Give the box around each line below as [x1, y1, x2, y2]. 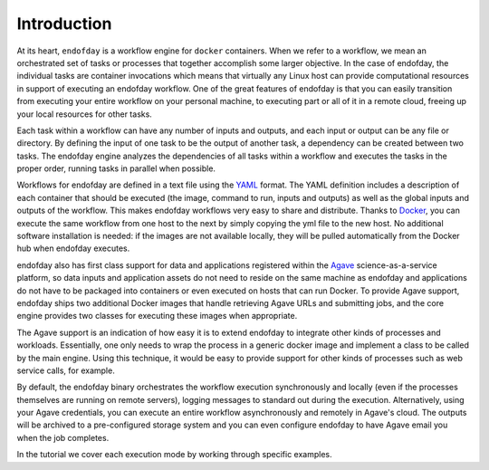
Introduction [16, 14, 112, 34]
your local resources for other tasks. [16, 109, 153, 120]
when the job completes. [16, 432, 110, 443]
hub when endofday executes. [16, 243, 130, 254]
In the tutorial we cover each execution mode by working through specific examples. [16, 449, 332, 460]
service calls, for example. [16, 365, 115, 376]
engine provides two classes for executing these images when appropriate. [16, 311, 298, 321]
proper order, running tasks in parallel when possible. [16, 163, 216, 174]
